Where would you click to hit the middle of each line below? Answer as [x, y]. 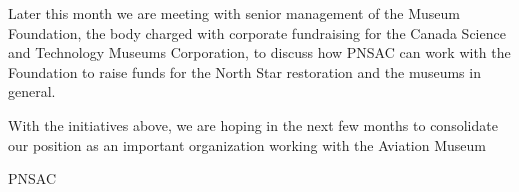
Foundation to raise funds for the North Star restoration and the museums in [244, 71]
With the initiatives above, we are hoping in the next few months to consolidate [253, 124]
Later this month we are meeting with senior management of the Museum [234, 13]
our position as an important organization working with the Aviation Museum [247, 144]
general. [32, 91]
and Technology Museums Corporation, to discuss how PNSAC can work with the [259, 52]
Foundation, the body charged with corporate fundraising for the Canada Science [257, 32]
